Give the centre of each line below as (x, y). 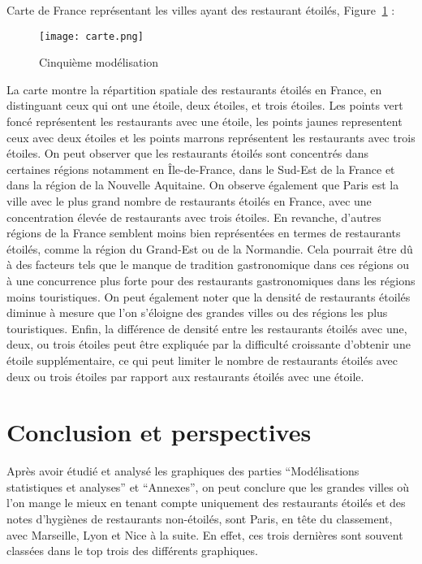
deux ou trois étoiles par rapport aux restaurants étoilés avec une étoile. (185, 376)
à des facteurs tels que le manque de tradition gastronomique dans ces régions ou (208, 265)
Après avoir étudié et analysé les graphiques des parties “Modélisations (183, 471)
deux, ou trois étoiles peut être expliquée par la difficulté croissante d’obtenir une (209, 344)
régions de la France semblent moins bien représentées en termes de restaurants (204, 233)
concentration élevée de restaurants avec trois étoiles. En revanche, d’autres (194, 217)
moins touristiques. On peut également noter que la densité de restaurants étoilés (209, 296)
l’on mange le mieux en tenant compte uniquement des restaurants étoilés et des (206, 503)
